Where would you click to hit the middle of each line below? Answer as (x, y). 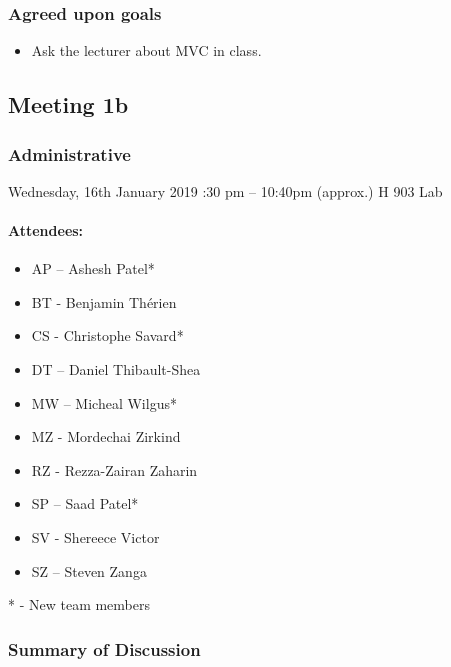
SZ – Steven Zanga (89, 570)
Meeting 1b (68, 104)
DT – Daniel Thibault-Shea (116, 368)
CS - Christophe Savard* (107, 335)
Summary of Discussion (104, 648)
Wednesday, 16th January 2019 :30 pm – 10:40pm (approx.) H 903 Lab (225, 190)
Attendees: (46, 230)
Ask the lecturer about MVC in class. (146, 50)
